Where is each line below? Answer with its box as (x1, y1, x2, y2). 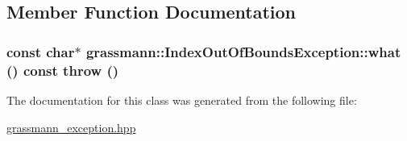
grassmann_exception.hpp (6, 118, 136, 135)
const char (6, 41, 75, 61)
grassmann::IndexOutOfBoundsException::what (85, 41, 401, 61)
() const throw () (6, 60, 119, 80)
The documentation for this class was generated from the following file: (6, 91, 357, 108)
